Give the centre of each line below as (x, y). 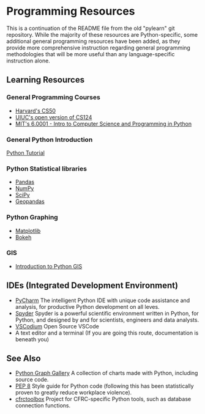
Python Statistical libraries (47, 168)
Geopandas (30, 201)
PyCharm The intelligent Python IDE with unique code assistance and (102, 300)
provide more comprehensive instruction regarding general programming (99, 48)
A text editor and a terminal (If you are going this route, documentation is (107, 333)
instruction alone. (28, 61)
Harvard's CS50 (35, 111)
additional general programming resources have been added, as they (93, 41)
